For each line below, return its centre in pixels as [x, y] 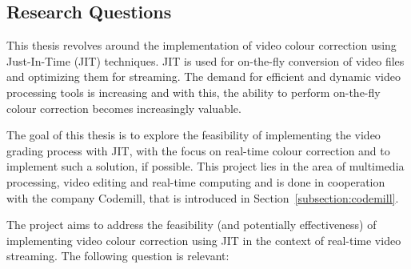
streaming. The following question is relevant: [118, 256]
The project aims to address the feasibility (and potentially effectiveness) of [192, 225]
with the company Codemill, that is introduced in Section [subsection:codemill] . [203, 197]
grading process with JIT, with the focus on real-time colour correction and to [198, 150]
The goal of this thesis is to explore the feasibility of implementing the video [194, 135]
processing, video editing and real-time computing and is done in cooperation [196, 181]
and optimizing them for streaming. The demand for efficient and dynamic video [204, 76]
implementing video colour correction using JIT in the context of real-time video [204, 240]
